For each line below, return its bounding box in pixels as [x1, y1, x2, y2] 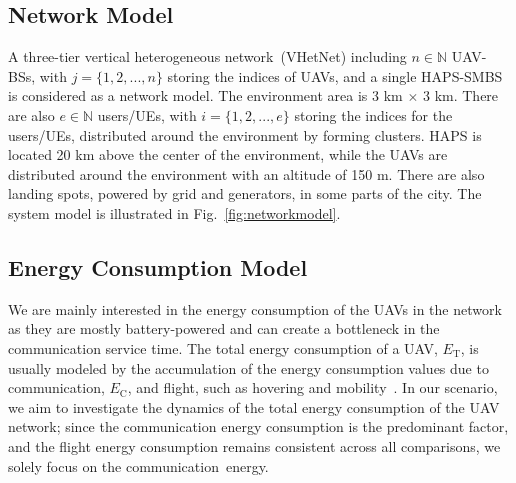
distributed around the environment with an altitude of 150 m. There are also [8, 163, 485, 184]
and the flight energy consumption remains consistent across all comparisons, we [8, 435, 501, 456]
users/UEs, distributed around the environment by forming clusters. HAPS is [8, 124, 482, 145]
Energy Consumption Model [8, 251, 308, 282]
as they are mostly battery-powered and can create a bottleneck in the [8, 318, 440, 339]
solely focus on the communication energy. [8, 455, 269, 476]
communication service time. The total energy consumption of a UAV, [8, 337, 438, 358]
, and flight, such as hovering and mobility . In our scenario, [127, 377, 498, 398]
